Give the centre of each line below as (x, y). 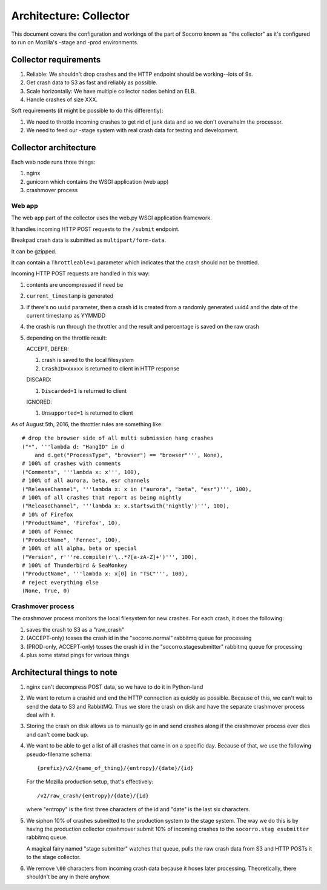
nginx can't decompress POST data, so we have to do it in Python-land (115, 687)
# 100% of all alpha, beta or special (80, 548)
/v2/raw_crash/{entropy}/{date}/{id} (93, 795)
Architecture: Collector (71, 16)
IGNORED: (39, 402)
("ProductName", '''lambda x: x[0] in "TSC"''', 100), (105, 574)
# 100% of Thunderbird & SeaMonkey (75, 566)
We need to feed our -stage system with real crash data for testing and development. (133, 130)
